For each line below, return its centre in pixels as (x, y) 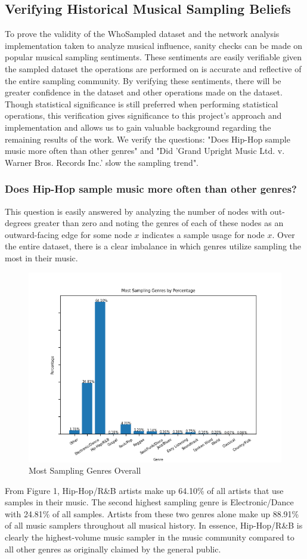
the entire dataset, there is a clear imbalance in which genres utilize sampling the (153, 246)
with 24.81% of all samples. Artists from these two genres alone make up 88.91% (152, 513)
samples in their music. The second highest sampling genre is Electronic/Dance (149, 502)
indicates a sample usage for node (203, 234)
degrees (18, 223)
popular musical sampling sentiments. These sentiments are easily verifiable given (153, 57)
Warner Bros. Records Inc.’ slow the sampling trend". (102, 162)
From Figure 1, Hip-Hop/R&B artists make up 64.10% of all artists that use (144, 490)
